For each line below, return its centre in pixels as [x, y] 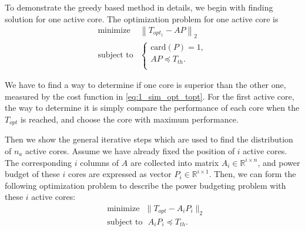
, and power [279, 162]
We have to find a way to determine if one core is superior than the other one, [145, 85]
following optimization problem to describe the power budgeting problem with [145, 185]
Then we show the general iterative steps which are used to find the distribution [149, 139]
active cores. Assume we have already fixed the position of [130, 150]
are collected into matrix [175, 162]
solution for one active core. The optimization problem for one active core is [142, 18]
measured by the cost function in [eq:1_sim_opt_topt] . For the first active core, [150, 96]
